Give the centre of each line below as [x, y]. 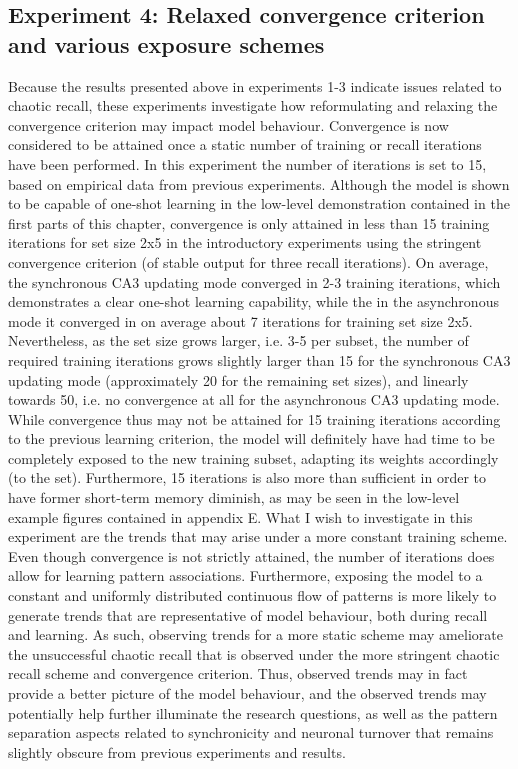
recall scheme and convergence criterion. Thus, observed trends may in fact [238, 673]
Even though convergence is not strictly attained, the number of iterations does [251, 555]
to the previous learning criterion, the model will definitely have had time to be [251, 438]
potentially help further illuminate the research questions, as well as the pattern [253, 712]
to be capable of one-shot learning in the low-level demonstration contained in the [259, 203]
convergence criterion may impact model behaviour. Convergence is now [228, 124]
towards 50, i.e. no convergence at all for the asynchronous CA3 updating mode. [254, 399]
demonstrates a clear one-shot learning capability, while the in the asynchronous [253, 301]
